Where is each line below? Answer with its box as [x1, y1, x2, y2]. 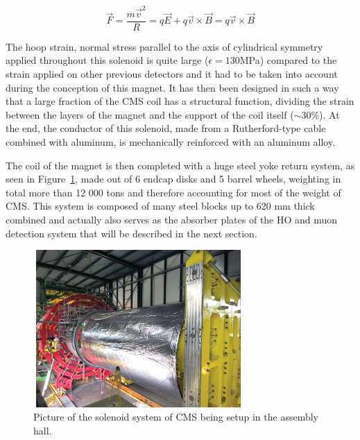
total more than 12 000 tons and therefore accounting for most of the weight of [6, 185, 341, 199]
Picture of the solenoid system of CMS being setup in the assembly [33, 409, 318, 424]
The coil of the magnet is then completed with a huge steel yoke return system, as [6, 158, 355, 172]
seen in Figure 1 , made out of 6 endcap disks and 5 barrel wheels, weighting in [6, 171, 341, 186]
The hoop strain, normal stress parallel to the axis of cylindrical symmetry [6, 39, 323, 53]
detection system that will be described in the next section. [6, 226, 257, 240]
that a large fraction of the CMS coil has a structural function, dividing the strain [6, 94, 354, 108]
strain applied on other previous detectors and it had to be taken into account [6, 66, 338, 81]
